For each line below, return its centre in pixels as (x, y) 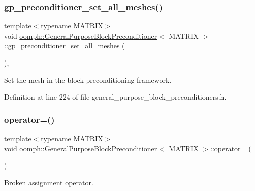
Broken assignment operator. (49, 182)
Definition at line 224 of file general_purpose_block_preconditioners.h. (115, 97)
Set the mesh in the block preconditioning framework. (88, 79)
